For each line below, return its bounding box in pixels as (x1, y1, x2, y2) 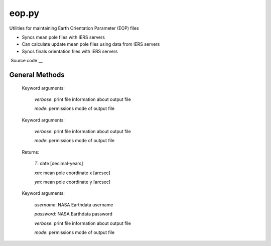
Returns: (22, 149, 40, 155)
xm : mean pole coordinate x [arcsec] (34, 170, 110, 176)
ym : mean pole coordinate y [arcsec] (34, 179, 110, 185)
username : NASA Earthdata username (34, 201, 113, 208)
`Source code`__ (9, 58, 43, 64)
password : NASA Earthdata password (34, 211, 112, 217)
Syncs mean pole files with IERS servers (22, 34, 105, 40)
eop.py (9, 8, 40, 19)
